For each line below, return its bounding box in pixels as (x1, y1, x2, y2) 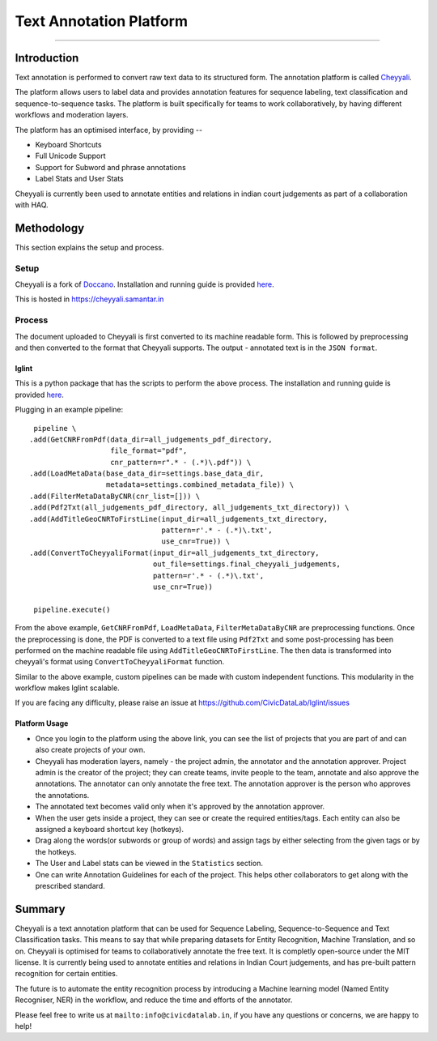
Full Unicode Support (35, 151, 106, 161)
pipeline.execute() (33, 604, 111, 614)
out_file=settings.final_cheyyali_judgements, (152, 560, 342, 569)
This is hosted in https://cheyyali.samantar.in (15, 294, 164, 304)
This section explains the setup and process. (15, 242, 164, 252)
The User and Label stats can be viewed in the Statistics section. (35, 859, 263, 868)
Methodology (15, 221, 85, 235)
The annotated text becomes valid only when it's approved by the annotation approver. (35, 802, 325, 812)
